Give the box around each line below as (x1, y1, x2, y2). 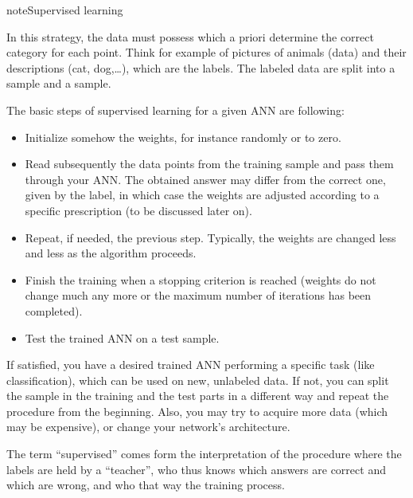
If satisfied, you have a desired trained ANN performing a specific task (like (6, 356, 375, 373)
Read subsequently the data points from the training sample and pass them (25, 155, 394, 172)
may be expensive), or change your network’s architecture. (6, 418, 290, 435)
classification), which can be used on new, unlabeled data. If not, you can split (6, 371, 389, 388)
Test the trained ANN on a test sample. (25, 329, 220, 346)
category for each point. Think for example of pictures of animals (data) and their (6, 44, 407, 61)
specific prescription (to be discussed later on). (25, 202, 252, 218)
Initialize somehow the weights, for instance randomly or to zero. (25, 128, 341, 145)
